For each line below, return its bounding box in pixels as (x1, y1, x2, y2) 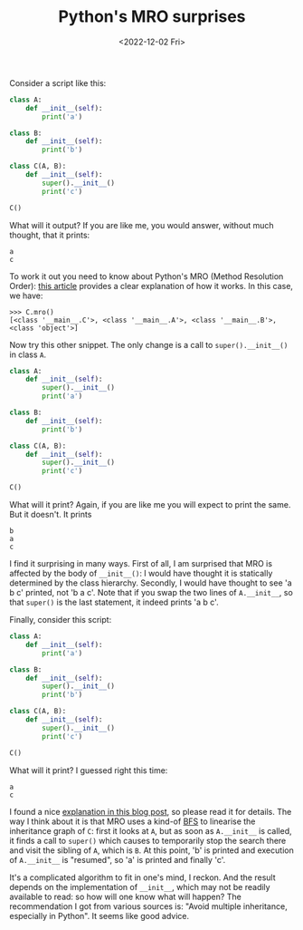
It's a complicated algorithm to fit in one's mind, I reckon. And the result (9, 872, 276, 883)
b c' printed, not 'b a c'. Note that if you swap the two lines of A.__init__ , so (9, 587, 294, 598)
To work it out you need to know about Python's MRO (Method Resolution (9, 270, 284, 282)
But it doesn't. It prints (9, 509, 92, 520)
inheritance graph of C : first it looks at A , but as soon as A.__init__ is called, (9, 825, 292, 836)
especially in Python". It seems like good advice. (9, 910, 190, 921)
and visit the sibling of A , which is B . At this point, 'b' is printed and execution (9, 845, 294, 856)
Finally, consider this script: (9, 615, 112, 625)
